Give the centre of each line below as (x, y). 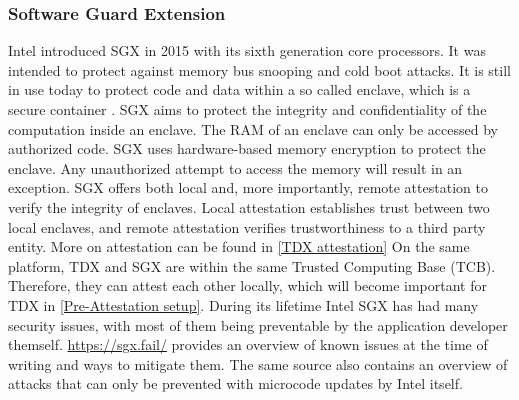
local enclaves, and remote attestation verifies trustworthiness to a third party (247, 226)
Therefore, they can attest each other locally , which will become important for (247, 285)
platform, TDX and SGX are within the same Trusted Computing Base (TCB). (252, 265)
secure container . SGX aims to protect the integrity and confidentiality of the (247, 109)
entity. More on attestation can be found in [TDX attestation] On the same (239, 246)
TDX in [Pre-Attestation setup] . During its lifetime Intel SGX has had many (243, 304)
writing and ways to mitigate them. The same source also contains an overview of (258, 363)
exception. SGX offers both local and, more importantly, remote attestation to (248, 187)
